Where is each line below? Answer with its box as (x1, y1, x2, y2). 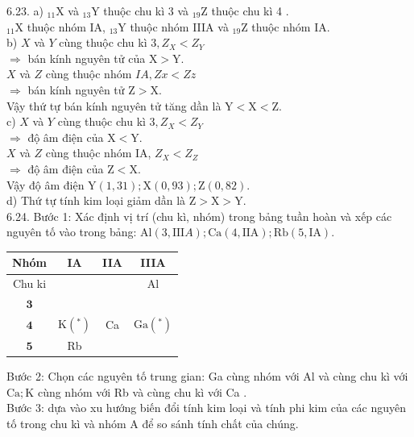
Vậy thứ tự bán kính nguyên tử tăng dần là (6, 97, 221, 114)
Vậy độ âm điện (6, 176, 85, 193)
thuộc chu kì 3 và (103, 2, 189, 19)
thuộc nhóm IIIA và (130, 18, 229, 35)
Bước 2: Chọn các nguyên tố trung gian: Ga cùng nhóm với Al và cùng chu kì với (6, 368, 408, 385)
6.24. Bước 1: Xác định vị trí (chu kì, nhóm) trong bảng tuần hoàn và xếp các (6, 207, 392, 224)
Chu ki (12, 275, 47, 292)
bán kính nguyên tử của (27, 49, 146, 66)
